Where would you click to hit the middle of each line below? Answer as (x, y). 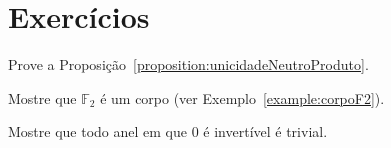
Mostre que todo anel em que (97, 131)
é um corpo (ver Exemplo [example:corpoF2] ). (242, 97)
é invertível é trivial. (265, 131)
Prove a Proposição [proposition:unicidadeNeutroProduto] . (188, 64)
